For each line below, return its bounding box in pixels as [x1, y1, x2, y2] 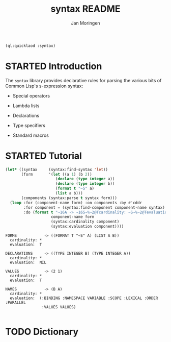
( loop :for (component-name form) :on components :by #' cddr [10, 200, 142, 205]
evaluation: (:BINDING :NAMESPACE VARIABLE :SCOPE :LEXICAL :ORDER [10, 296, 158, 301]
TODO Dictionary [5, 326, 79, 337]
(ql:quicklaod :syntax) [5, 43, 56, 48]
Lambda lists [12, 103, 40, 109]
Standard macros [12, 132, 49, 138]
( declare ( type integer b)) [55, 181, 115, 186]
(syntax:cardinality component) [50, 219, 120, 225]
